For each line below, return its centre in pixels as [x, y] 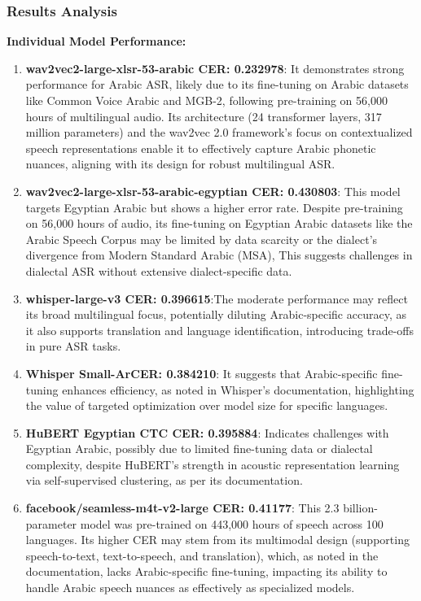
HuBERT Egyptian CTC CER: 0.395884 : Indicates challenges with [207, 432]
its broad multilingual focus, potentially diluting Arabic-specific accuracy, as [216, 314]
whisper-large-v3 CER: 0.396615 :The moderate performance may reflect [217, 298]
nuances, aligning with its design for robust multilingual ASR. [180, 164]
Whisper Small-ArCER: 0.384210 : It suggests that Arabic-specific [202, 373]
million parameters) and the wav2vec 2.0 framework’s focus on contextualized [219, 132]
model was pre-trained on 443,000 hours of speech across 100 [232, 523]
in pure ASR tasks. [73, 346]
